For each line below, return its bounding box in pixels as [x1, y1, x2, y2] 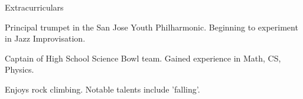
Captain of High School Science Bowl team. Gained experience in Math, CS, [5, 52, 281, 64]
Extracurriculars [5, 1, 64, 13]
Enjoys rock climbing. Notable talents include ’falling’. [5, 83, 200, 95]
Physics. [5, 63, 34, 76]
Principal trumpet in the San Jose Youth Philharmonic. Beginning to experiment [5, 21, 298, 33]
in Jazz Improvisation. [5, 32, 86, 45]
